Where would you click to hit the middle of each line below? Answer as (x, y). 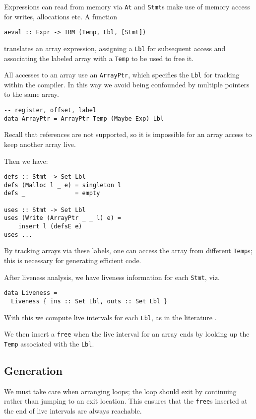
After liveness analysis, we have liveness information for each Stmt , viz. (112, 277)
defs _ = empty (52, 193)
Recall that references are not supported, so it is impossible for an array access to (128, 134)
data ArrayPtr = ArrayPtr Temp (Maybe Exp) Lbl (84, 118)
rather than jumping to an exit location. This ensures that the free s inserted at (126, 401)
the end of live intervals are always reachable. (73, 411)
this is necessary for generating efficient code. (73, 260)
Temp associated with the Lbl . (49, 343)
